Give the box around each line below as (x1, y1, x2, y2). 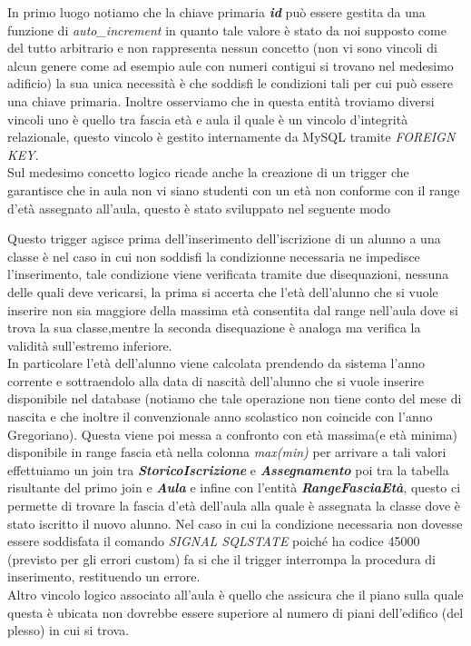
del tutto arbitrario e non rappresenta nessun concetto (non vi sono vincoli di (7, 38, 437, 57)
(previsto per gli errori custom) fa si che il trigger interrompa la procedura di (7, 549, 437, 568)
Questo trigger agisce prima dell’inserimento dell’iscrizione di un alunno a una (7, 229, 441, 248)
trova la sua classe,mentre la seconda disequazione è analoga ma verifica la (7, 318, 421, 337)
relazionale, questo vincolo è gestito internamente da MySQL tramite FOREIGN (7, 127, 456, 146)
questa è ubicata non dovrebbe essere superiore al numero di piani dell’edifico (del (7, 602, 464, 621)
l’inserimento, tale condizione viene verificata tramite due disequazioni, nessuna (7, 264, 449, 283)
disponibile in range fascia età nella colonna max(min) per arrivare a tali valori (7, 442, 446, 462)
